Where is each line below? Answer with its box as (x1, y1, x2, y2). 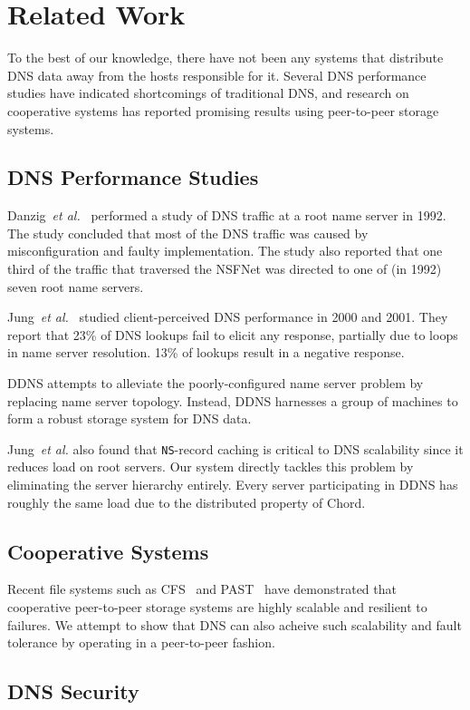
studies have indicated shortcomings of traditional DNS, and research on (7, 83, 409, 102)
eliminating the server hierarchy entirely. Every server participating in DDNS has (7, 475, 458, 494)
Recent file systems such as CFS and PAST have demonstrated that (7, 579, 397, 598)
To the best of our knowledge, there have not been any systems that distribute (7, 48, 444, 67)
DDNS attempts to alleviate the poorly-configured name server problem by (7, 374, 424, 393)
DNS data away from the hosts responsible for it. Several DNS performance (7, 65, 427, 84)
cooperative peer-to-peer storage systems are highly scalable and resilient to (7, 598, 427, 617)
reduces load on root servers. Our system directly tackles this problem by (7, 457, 414, 476)
